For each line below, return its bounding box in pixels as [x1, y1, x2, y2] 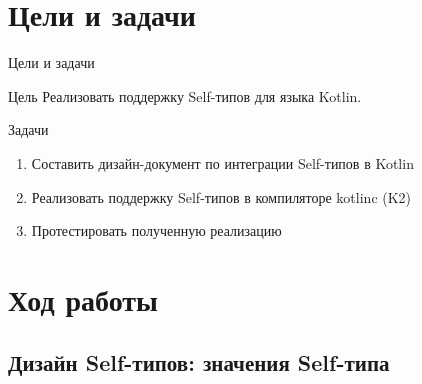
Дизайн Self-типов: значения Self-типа [8, 347, 390, 378]
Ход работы [8, 278, 158, 319]
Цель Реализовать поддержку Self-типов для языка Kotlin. [8, 85, 362, 106]
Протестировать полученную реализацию [31, 220, 282, 241]
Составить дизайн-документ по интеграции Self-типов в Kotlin [31, 152, 414, 173]
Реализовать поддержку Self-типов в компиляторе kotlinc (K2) [31, 186, 412, 207]
